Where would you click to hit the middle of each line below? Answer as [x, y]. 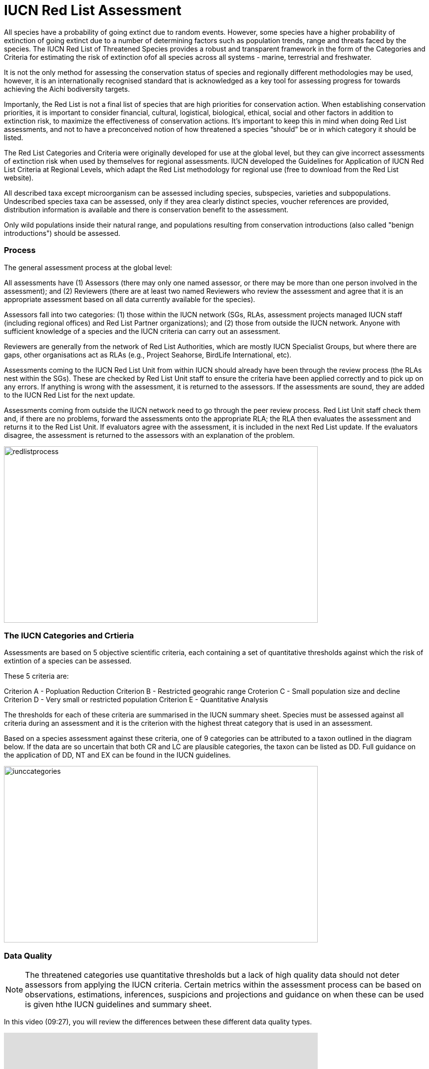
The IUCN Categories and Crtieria [69, 635]
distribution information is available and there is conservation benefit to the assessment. [146, 209]
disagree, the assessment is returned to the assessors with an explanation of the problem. [150, 435]
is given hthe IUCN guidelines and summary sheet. [118, 1004]
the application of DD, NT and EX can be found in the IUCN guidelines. [117, 755]
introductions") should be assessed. [62, 233]
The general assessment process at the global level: [88, 267]
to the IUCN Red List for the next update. [70, 395]
